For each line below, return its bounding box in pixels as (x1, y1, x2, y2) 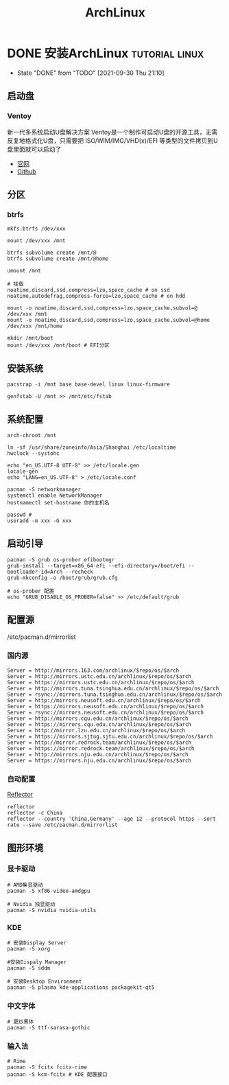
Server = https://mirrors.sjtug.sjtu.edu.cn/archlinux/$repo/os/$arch (7, 733, 213, 740)
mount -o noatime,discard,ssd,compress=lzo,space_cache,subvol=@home (7, 317, 210, 324)
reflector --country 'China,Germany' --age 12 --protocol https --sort (7, 815, 216, 823)
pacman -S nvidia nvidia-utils (7, 907, 97, 913)
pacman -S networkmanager (7, 486, 81, 493)
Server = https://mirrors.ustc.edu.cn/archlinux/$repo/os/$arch (7, 679, 195, 686)
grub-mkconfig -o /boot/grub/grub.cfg (7, 574, 118, 581)
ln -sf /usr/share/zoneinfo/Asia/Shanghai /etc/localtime (7, 444, 176, 451)
